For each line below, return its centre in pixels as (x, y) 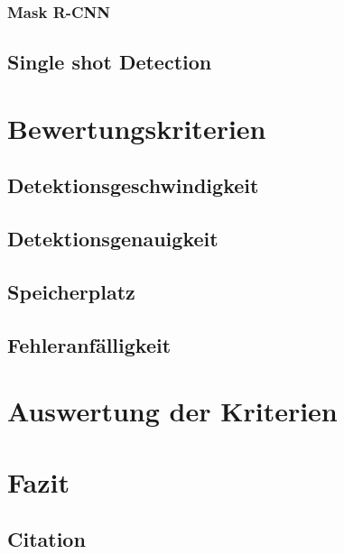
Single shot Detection (110, 62)
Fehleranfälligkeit (89, 344)
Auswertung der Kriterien (172, 411)
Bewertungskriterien (137, 128)
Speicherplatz (71, 291)
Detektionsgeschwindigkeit (133, 185)
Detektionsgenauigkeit (113, 239)
